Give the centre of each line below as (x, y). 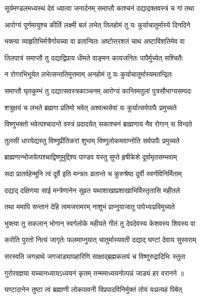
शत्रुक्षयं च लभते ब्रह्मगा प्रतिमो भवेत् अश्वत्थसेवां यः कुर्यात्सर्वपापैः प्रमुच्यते (91, 107)
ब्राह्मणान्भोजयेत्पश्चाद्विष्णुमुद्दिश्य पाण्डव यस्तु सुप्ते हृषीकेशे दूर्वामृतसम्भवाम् (91, 157)
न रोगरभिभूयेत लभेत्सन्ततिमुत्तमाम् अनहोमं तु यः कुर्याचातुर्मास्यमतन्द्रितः (88, 74)
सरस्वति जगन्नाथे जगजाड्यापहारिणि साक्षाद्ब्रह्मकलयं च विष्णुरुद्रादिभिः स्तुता (95, 256)
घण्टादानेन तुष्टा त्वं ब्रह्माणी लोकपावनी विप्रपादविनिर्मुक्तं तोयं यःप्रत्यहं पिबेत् (93, 289)
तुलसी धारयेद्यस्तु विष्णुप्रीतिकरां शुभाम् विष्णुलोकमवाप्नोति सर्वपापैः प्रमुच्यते (92, 140)
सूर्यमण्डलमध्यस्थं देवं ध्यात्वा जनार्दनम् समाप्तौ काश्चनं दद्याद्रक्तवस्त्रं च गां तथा (100, 8)
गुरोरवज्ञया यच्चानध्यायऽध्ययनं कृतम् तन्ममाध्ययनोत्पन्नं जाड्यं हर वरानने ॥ (94, 273)
